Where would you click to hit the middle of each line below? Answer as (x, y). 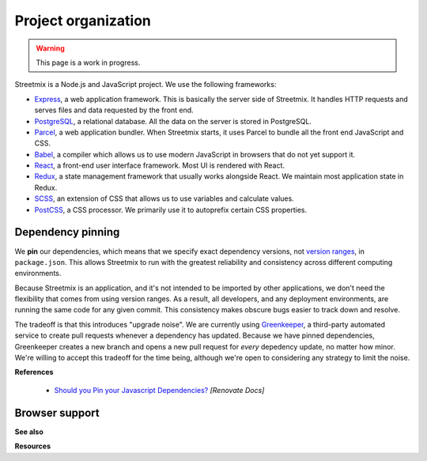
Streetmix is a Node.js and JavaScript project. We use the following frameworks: (145, 85)
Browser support (57, 412)
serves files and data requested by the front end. (114, 110)
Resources (33, 446)
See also (29, 432)
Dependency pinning (67, 232)
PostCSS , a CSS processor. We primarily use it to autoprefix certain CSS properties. (171, 210)
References (34, 372)
